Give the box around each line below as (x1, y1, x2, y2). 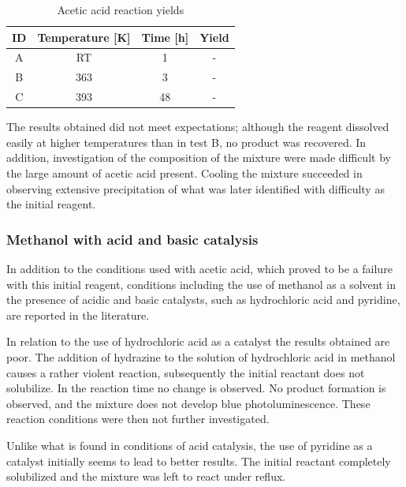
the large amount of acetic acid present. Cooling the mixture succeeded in (6, 165, 363, 181)
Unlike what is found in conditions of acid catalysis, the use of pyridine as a (6, 436, 373, 453)
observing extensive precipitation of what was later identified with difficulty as (6, 180, 385, 197)
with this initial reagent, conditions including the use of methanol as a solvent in (6, 275, 396, 292)
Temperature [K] (37, 28, 131, 45)
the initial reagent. (6, 196, 96, 212)
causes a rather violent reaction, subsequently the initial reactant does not (6, 364, 365, 380)
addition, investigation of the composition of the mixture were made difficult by (6, 149, 391, 166)
